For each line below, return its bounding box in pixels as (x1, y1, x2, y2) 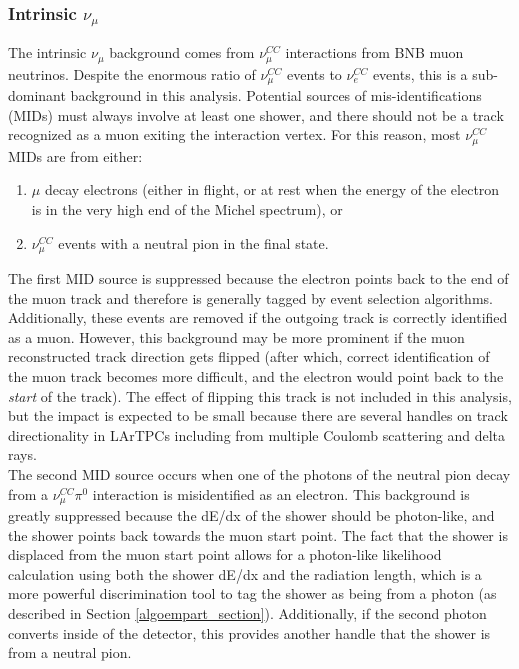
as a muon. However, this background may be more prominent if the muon (8, 326, 465, 347)
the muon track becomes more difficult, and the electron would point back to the (8, 366, 504, 387)
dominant (8, 85, 66, 106)
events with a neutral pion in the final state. (58, 232, 329, 253)
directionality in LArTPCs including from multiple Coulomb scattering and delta (8, 424, 505, 445)
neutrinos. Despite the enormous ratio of (8, 63, 256, 84)
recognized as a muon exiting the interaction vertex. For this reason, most (8, 124, 461, 145)
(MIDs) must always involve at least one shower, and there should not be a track (8, 104, 504, 125)
